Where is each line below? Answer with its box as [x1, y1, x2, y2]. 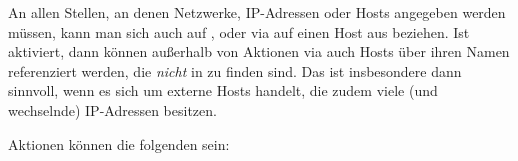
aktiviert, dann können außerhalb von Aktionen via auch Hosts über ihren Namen [8, 41, 510, 62]
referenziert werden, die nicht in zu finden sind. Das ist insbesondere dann [8, 60, 462, 81]
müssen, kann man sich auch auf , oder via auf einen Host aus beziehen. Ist [8, 21, 470, 42]
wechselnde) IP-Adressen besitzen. [8, 99, 217, 120]
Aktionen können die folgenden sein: [8, 133, 230, 154]
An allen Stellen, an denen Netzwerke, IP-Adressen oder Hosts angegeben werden [8, 2, 506, 22]
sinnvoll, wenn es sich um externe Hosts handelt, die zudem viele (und [8, 80, 438, 101]
